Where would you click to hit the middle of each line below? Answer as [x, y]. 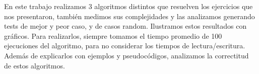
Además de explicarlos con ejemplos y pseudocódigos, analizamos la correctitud [126, 55]
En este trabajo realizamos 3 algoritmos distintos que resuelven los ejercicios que [128, 6]
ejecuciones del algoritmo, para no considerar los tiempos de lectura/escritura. [125, 46]
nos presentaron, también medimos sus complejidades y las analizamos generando [129, 16]
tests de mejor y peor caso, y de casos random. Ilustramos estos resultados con [125, 26]
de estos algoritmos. [35, 65]
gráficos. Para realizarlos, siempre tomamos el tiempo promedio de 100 [113, 35]
